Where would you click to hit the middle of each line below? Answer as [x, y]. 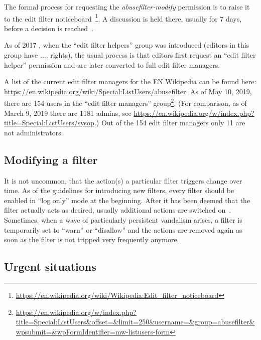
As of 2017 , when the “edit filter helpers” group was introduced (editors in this [127, 45]
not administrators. [34, 132]
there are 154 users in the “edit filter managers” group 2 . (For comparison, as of [125, 102]
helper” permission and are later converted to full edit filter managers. [112, 64]
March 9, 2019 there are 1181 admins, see [68, 113]
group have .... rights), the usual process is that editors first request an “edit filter [130, 55]
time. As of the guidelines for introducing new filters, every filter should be [119, 190]
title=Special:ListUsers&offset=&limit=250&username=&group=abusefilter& [135, 322]
